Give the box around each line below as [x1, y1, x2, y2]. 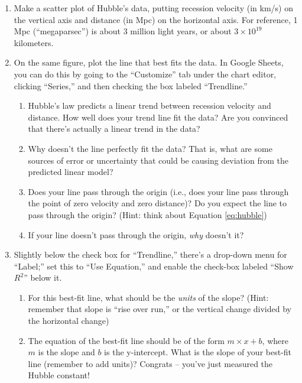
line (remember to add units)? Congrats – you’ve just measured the [28, 357, 273, 369]
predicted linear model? [28, 165, 113, 178]
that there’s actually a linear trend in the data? [28, 122, 200, 135]
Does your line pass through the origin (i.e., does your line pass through [28, 185, 289, 197]
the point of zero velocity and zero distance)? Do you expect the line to [28, 197, 287, 209]
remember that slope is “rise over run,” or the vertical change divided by [28, 303, 291, 315]
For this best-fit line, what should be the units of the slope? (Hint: [28, 291, 269, 303]
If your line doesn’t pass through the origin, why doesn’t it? [28, 228, 244, 241]
